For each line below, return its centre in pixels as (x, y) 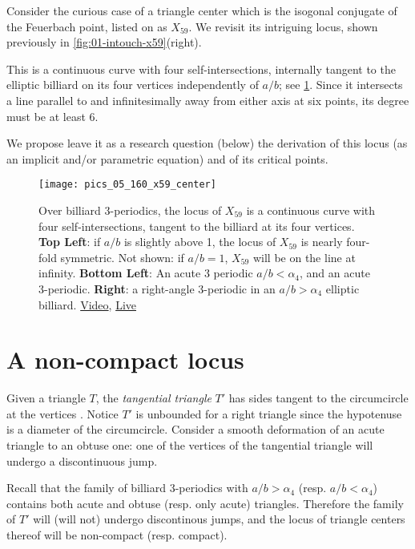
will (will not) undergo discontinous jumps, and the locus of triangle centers (219, 519)
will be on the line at (304, 257)
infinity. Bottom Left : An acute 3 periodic (146, 273)
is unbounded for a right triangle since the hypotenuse (269, 413)
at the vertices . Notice (62, 413)
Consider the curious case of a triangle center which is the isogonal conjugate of (202, 10)
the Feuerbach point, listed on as (87, 26)
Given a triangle (46, 398)
